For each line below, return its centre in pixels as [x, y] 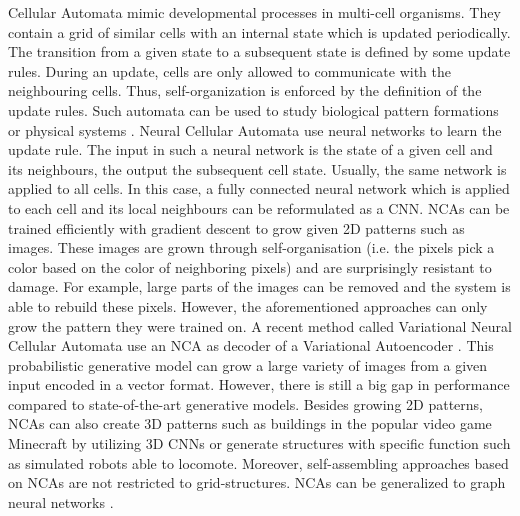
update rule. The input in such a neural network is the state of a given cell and [250, 149]
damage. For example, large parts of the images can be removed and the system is [259, 286]
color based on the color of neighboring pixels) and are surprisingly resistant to [250, 266]
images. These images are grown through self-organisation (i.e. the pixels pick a [251, 247]
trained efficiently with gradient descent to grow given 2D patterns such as [236, 227]
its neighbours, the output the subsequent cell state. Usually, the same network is [257, 168]
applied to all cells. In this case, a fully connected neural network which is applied [259, 188]
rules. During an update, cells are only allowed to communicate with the [230, 70]
